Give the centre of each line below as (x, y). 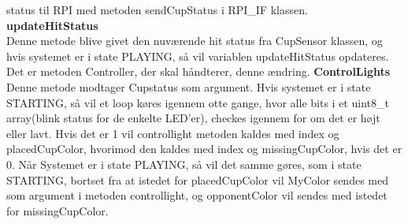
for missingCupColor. (57, 210)
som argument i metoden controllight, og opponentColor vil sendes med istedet (197, 195)
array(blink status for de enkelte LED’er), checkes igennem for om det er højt (193, 118)
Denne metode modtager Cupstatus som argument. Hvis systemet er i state (189, 86)
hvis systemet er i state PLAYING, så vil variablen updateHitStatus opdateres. (198, 56)
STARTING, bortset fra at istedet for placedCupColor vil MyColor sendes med (197, 179)
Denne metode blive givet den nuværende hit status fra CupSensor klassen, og (195, 41)
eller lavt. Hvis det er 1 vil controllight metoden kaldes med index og (173, 133)
